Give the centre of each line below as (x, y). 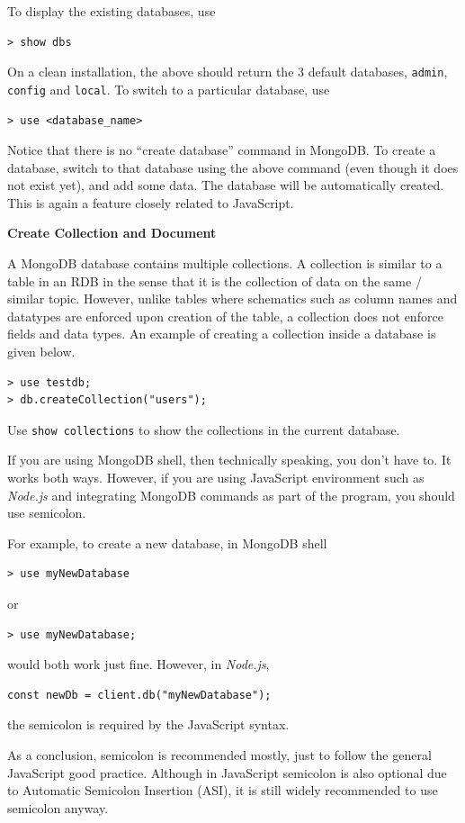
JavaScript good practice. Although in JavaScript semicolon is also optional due (227, 772)
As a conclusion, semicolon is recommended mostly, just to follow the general (219, 755)
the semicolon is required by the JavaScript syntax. (148, 724)
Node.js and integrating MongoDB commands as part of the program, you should (231, 495)
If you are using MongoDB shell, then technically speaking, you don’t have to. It (229, 460)
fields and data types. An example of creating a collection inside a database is (222, 334)
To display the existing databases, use (112, 11)
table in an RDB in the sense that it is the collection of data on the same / (215, 280)
